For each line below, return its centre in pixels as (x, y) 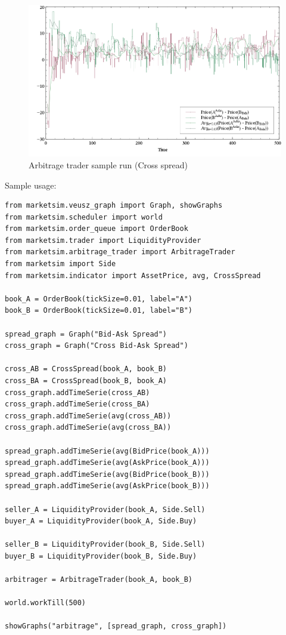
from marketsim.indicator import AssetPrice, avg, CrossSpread (133, 275)
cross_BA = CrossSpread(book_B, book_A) (86, 381)
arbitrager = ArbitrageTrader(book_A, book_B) (99, 580)
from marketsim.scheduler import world (84, 217)
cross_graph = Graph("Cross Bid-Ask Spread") (97, 346)
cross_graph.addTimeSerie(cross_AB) (77, 392)
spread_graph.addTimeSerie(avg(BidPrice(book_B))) (107, 474)
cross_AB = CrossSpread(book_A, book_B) (86, 369)
